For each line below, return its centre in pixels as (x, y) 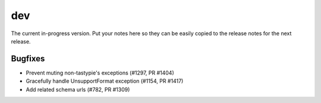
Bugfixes (28, 59)
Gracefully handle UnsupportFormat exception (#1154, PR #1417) (105, 81)
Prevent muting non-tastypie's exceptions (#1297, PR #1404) (100, 73)
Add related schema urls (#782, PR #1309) (78, 89)
